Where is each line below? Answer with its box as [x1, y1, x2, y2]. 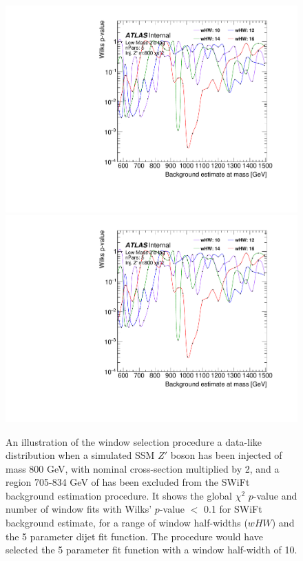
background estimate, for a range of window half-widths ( [6, 515, 248, 530]
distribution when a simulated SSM [6, 448, 155, 462]
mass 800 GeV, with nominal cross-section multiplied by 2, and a [6, 461, 280, 475]
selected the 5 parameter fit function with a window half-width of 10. [6, 542, 297, 557]
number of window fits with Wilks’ [6, 502, 152, 516]
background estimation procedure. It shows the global [6, 488, 232, 502]
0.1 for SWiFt [204, 502, 262, 516]
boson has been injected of [170, 448, 282, 462]
